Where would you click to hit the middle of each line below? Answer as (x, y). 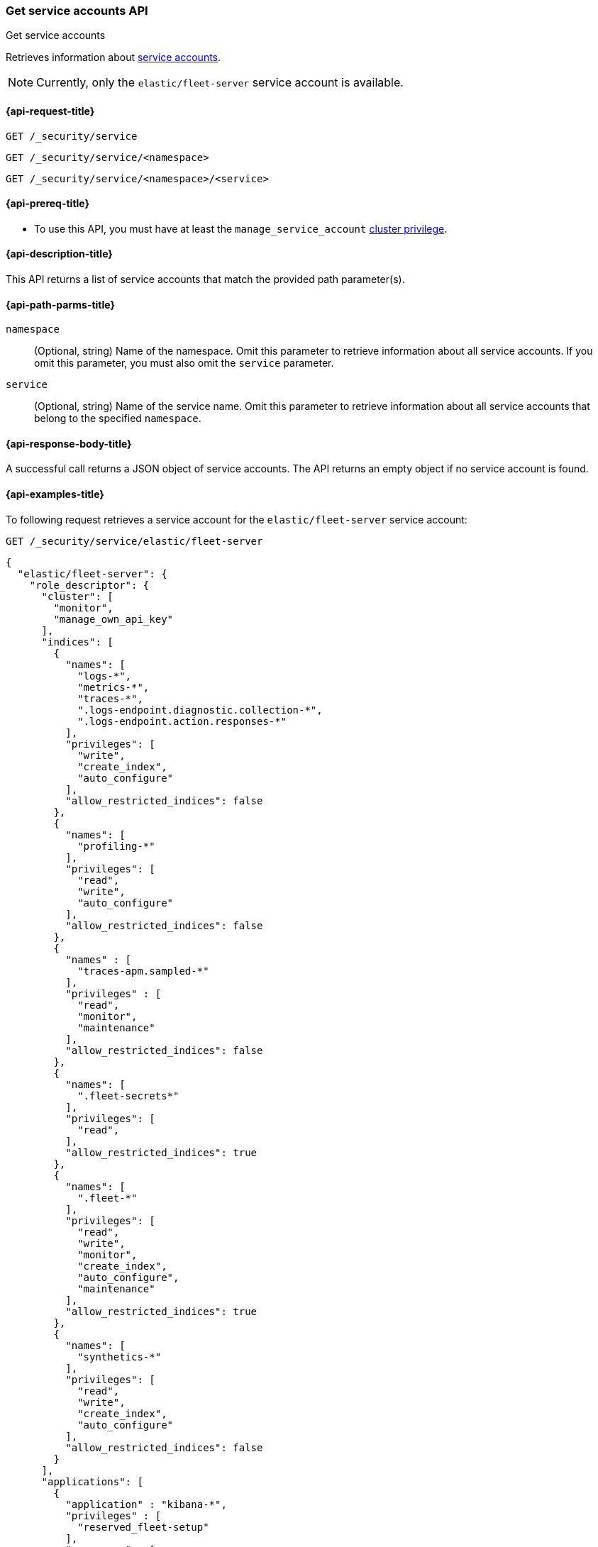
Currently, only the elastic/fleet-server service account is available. (220, 83)
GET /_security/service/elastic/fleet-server (134, 541)
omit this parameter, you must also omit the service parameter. (184, 363)
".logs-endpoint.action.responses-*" (182, 721)
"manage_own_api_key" (113, 619)
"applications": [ (92, 1481)
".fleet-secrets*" (128, 1096)
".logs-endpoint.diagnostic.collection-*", (200, 710)
